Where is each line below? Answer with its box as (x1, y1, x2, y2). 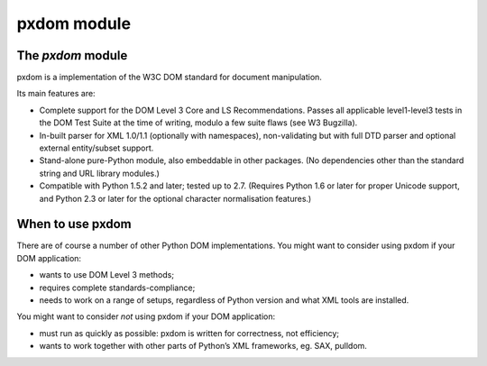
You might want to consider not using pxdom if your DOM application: (16, 311, 276, 322)
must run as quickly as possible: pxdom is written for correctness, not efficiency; (39, 327, 340, 338)
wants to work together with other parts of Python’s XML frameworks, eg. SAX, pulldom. (39, 341, 367, 352)
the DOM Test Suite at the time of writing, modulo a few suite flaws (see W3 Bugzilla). (39, 117, 358, 128)
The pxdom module (16, 48, 128, 63)
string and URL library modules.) (39, 168, 160, 178)
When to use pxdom (16, 216, 132, 232)
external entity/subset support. (39, 142, 154, 153)
